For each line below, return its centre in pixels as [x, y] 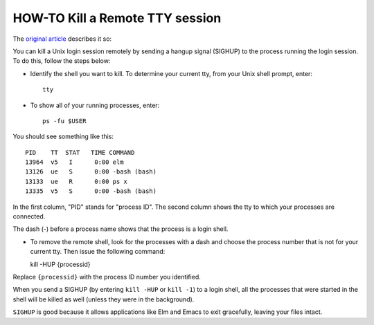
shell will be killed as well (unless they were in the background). [104, 299]
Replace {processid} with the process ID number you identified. [107, 277]
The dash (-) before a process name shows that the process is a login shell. [121, 229]
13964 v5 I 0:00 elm [74, 162]
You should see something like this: [63, 137]
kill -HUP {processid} [60, 264]
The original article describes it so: [62, 39]
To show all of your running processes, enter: [95, 105]
